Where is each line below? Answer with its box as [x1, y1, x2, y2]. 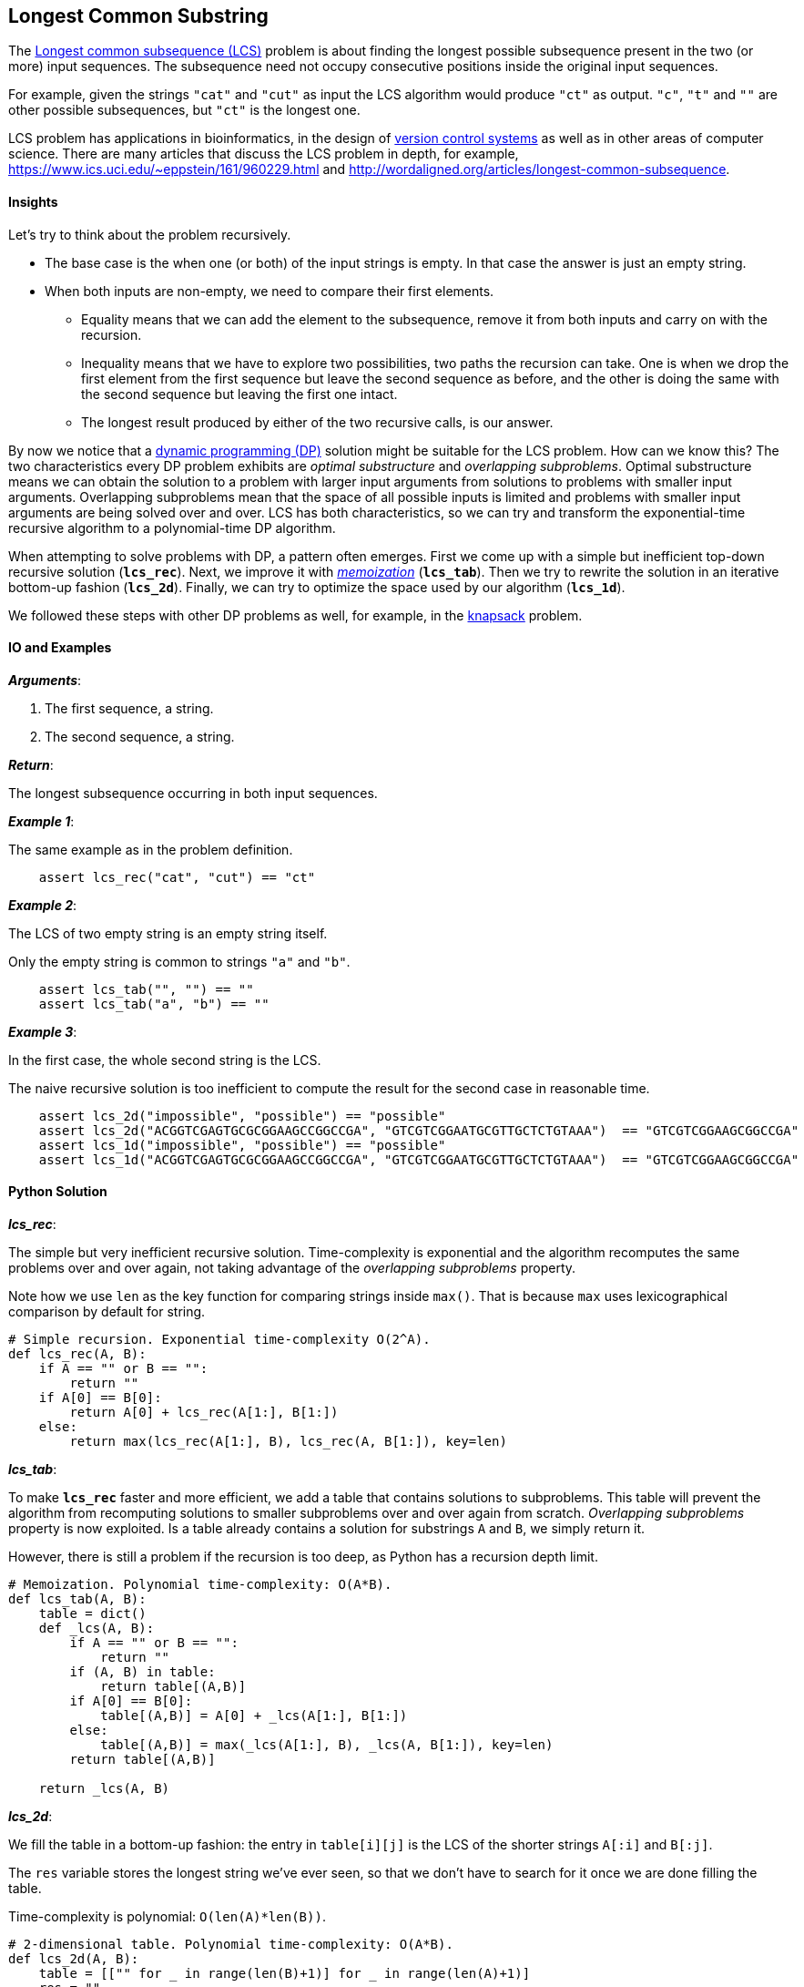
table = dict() [38, 1606, 147, 1622]
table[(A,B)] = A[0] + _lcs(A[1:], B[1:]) [100, 1708, 408, 1724]
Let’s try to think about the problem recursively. [8, 226, 291, 242]
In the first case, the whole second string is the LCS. [8, 1051, 321, 1068]
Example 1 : [8, 813, 75, 829]
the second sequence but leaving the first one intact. [81, 385, 398, 402]
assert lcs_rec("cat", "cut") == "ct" [38, 869, 316, 885]
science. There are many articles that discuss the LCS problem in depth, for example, [8, 146, 519, 162]
